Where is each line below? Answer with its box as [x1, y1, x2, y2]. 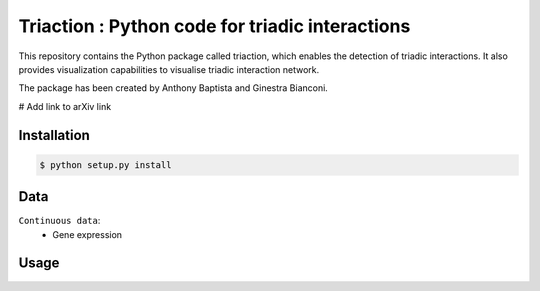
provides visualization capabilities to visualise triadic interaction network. [18, 63, 320, 75]
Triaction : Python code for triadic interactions [18, 15, 411, 37]
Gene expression [52, 228, 123, 240]
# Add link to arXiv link [18, 100, 112, 112]
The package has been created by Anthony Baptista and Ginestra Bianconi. [18, 82, 329, 94]
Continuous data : [18, 215, 101, 227]
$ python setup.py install [39, 159, 172, 170]
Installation [18, 126, 90, 144]
